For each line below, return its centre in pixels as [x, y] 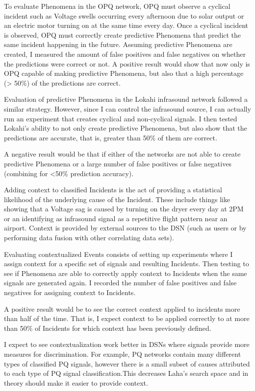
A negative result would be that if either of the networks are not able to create [122, 154]
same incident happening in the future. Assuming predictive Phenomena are [118, 44]
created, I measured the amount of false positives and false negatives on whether [125, 54]
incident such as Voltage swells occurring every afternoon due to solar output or [124, 15]
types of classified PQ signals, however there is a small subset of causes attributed [127, 363]
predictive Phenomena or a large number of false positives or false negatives [118, 163]
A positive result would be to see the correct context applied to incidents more [122, 309]
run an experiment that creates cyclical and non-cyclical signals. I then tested [121, 118]
